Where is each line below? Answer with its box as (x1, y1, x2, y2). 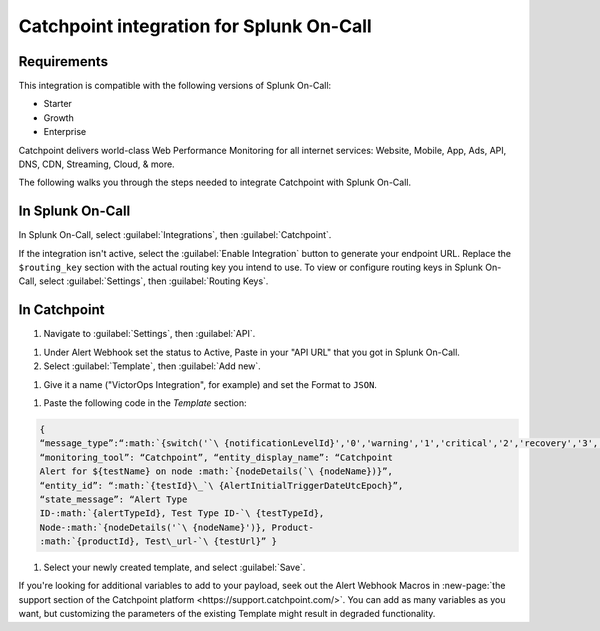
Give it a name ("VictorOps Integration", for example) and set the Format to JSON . (43, 378, 377, 390)
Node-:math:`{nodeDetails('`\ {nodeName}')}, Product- (39, 521, 314, 533)
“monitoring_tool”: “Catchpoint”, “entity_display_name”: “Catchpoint (39, 451, 394, 463)
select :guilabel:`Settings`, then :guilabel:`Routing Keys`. (38, 275, 269, 287)
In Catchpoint (18, 301, 105, 319)
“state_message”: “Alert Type (39, 493, 188, 505)
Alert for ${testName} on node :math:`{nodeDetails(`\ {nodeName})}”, (39, 466, 394, 477)
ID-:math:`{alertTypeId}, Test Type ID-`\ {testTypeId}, (39, 508, 325, 519)
